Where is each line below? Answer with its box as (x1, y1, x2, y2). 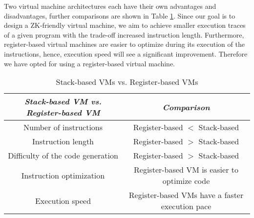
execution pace (161, 200, 212, 212)
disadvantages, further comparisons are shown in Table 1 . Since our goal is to (4, 10, 235, 20)
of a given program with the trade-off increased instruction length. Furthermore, (4, 29, 244, 40)
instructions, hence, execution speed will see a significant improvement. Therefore (4, 48, 248, 59)
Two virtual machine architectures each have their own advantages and (4, 1, 216, 11)
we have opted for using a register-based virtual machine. (4, 58, 175, 68)
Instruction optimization (21, 169, 105, 181)
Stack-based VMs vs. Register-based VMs (56, 76, 198, 88)
